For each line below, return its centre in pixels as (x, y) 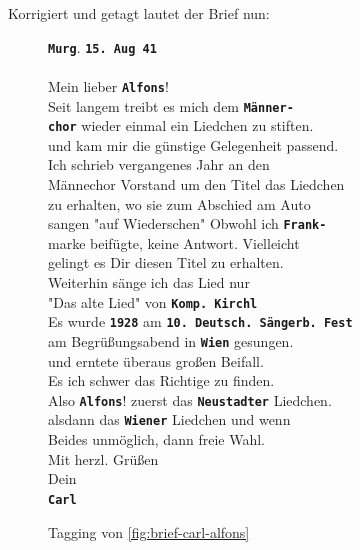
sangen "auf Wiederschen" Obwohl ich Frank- (187, 223)
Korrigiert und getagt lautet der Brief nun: (139, 13)
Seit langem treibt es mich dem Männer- (171, 105)
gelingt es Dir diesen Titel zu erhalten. (166, 262)
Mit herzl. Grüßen (103, 458)
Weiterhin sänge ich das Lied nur (149, 282)
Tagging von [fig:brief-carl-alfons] (149, 531)
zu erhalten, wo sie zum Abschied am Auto (179, 203)
